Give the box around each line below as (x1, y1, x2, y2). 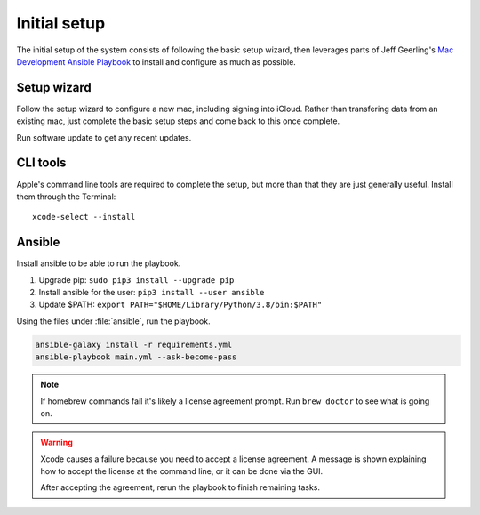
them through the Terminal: (16, 191, 116, 202)
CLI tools (16, 156, 67, 171)
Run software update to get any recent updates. (16, 132, 192, 142)
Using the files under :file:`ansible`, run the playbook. (16, 316, 211, 326)
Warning (40, 437, 73, 448)
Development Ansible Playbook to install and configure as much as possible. (16, 56, 297, 67)
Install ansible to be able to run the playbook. (16, 258, 181, 269)
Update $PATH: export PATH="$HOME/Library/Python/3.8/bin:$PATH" (38, 299, 323, 310)
